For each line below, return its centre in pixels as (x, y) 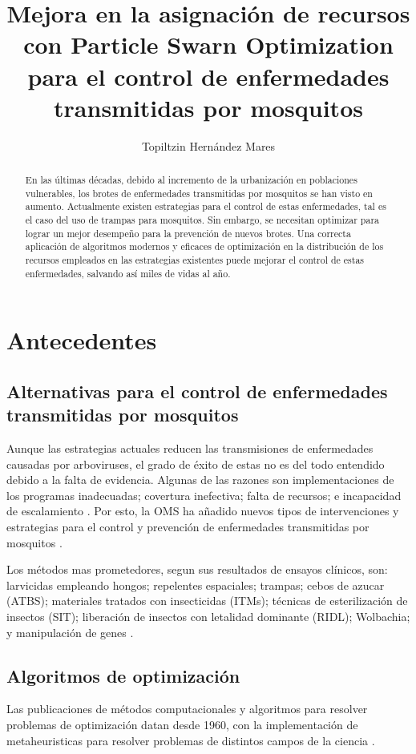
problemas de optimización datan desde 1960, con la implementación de (182, 725)
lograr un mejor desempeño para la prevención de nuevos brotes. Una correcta (188, 233)
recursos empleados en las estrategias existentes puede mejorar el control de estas (195, 260)
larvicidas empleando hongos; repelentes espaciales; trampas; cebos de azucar (196, 585)
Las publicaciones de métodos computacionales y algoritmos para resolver (187, 709)
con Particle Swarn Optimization (208, 44)
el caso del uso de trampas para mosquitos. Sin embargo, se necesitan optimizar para (202, 220)
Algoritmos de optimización (123, 675)
